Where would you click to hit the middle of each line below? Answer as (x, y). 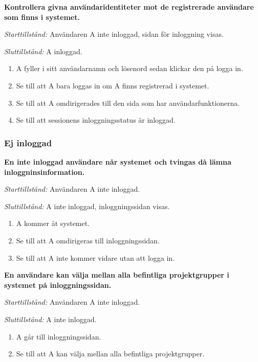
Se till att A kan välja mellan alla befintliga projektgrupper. (110, 354)
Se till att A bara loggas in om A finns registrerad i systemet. (113, 85)
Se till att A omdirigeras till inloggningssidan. (88, 240)
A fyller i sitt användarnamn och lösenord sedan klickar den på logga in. (130, 68)
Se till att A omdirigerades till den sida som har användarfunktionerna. (128, 103)
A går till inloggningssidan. (59, 336)
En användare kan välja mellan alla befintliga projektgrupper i (117, 275)
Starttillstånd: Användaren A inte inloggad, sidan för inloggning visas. (114, 34)
